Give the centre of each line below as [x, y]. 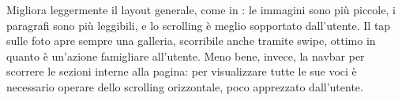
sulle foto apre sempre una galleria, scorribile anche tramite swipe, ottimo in [191, 41]
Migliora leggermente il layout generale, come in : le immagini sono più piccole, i [201, 9]
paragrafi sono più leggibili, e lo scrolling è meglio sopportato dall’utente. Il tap [199, 25]
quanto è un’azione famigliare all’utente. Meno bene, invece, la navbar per [186, 56]
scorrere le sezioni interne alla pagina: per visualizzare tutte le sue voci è [182, 71]
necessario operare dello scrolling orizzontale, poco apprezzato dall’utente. [185, 86]
